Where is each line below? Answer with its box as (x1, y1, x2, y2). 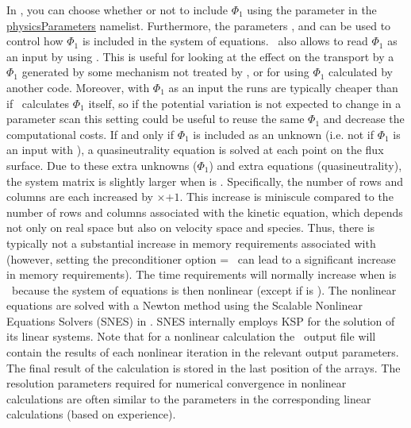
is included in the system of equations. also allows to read (82, 33, 368, 49)
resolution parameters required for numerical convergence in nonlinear (6, 375, 347, 391)
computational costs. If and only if (6, 125, 174, 142)
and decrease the (323, 110, 405, 127)
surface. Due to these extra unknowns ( (6, 156, 198, 173)
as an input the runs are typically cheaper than (168, 79, 398, 95)
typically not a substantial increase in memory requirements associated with (6, 234, 376, 251)
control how (6, 33, 63, 49)
